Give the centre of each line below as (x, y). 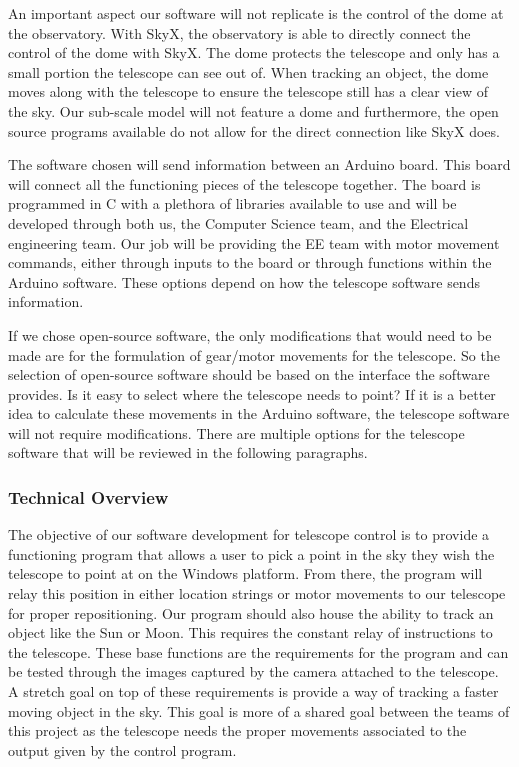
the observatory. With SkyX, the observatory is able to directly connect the (239, 32)
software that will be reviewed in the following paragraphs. (188, 452)
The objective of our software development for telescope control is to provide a (249, 534)
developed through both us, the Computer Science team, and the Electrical (238, 222)
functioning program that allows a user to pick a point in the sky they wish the (251, 553)
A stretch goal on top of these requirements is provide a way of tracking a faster (253, 691)
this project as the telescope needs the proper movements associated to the (237, 730)
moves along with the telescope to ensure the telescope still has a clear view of (248, 91)
